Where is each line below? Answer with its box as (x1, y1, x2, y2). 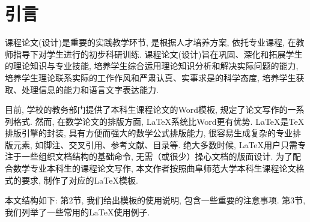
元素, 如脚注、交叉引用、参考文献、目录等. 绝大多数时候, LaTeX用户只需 (13, 138, 298, 151)
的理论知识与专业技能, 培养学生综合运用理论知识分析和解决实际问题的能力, (5, 59, 299, 72)
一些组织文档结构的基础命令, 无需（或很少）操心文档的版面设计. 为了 (21, 150, 293, 163)
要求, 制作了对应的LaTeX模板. (21, 173, 138, 186)
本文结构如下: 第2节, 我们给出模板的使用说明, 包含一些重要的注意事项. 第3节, (5, 194, 306, 206)
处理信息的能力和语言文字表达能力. (21, 83, 159, 95)
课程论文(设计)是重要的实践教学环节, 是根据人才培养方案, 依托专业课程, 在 (5, 36, 296, 49)
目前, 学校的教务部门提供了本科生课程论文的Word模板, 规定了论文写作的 (5, 103, 288, 116)
